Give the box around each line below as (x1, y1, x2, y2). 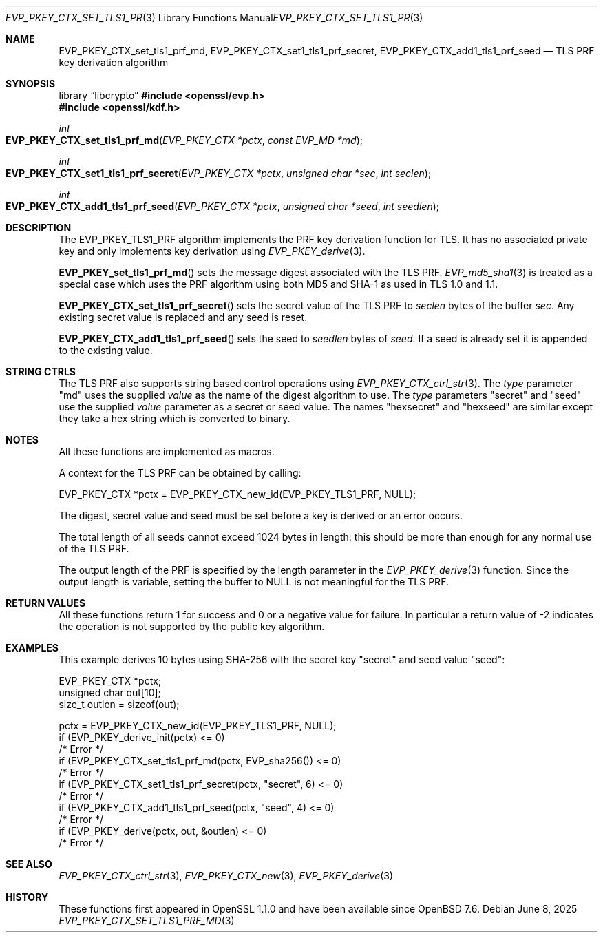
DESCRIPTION (6, 222, 72, 233)
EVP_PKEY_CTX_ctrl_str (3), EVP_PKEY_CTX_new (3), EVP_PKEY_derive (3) (59, 870, 394, 882)
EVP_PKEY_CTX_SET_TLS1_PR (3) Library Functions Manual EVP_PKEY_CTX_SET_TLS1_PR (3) (6, 12, 423, 23)
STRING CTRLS (6, 366, 76, 377)
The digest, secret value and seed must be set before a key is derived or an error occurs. (59, 510, 463, 521)
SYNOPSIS (6, 78, 56, 90)
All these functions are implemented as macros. (59, 446, 275, 457)
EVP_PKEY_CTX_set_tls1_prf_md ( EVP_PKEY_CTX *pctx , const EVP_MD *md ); (6, 134, 363, 146)
